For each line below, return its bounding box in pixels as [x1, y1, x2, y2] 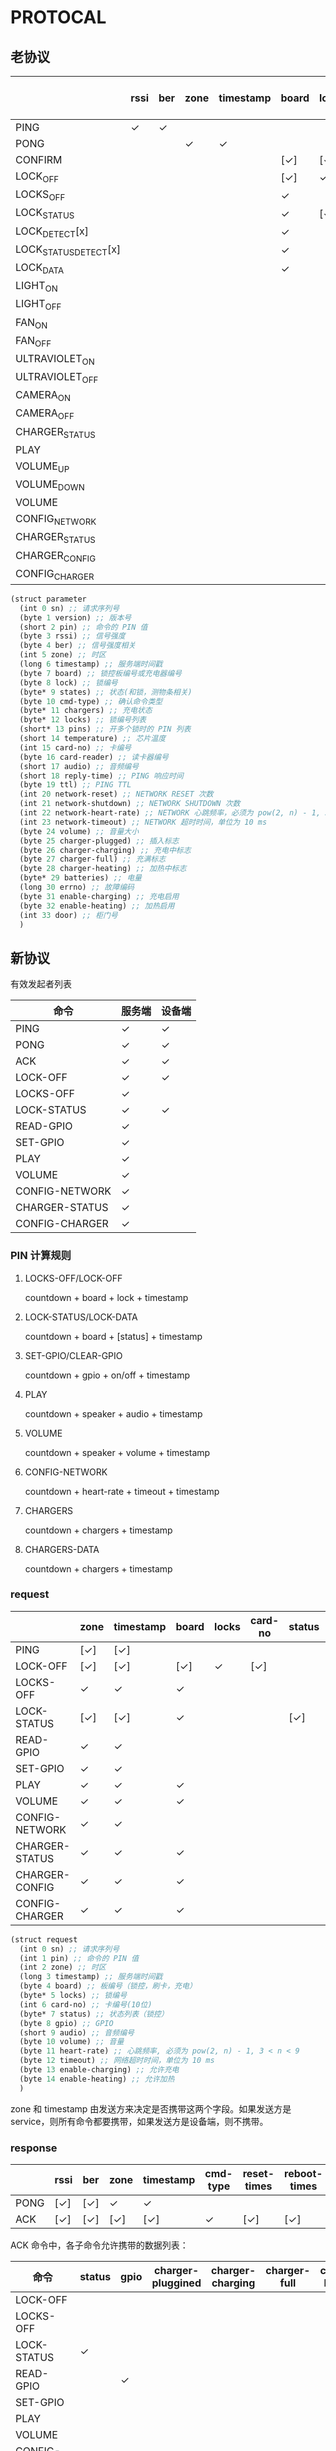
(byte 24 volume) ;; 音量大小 [19, 826, 140, 836]
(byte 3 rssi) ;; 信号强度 [19, 631, 126, 641]
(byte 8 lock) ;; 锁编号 [19, 677, 118, 688]
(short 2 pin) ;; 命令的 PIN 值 [19, 622, 148, 632]
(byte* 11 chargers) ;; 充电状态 [19, 706, 153, 716]
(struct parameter [10, 594, 87, 604]
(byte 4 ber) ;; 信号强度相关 [19, 641, 137, 651]
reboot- [284, 2167, 323, 2181]
